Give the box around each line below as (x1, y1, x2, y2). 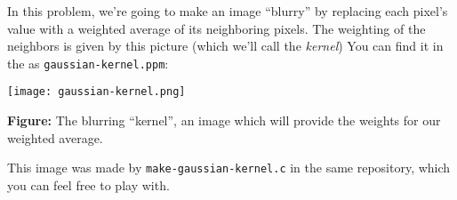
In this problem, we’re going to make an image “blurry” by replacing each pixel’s (7, 2, 448, 20)
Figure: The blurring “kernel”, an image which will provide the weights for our (7, 111, 441, 130)
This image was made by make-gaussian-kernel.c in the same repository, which (7, 158, 451, 177)
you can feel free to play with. (7, 175, 170, 194)
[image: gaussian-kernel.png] (7, 85, 186, 99)
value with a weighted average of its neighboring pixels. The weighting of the (7, 19, 426, 37)
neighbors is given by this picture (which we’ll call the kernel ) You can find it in (7, 36, 444, 55)
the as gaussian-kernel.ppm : (7, 53, 169, 72)
